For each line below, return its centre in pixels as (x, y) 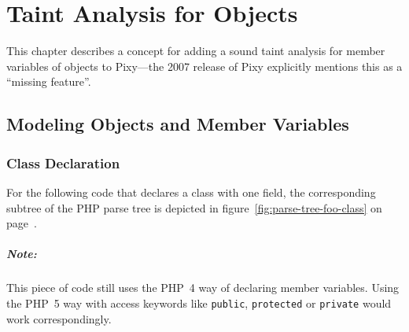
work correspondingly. (59, 318)
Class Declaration (63, 162)
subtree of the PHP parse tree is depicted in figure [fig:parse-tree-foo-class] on (194, 207)
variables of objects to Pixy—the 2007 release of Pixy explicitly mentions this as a (204, 66)
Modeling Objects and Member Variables (178, 124)
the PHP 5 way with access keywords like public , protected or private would (199, 302)
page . (22, 223)
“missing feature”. (49, 81)
